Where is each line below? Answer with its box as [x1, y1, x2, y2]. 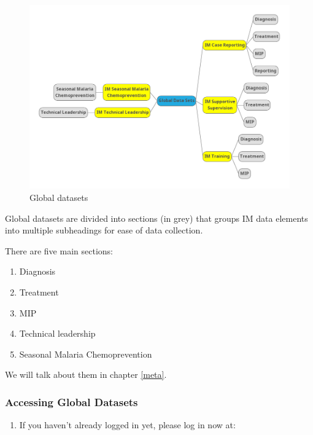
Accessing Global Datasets [5, 394, 138, 409]
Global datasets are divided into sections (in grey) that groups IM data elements [5, 211, 308, 224]
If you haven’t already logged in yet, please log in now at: [19, 418, 236, 431]
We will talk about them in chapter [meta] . [5, 368, 167, 381]
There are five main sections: [5, 244, 113, 257]
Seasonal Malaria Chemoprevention [19, 347, 152, 360]
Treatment [19, 285, 59, 298]
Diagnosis [19, 265, 56, 278]
